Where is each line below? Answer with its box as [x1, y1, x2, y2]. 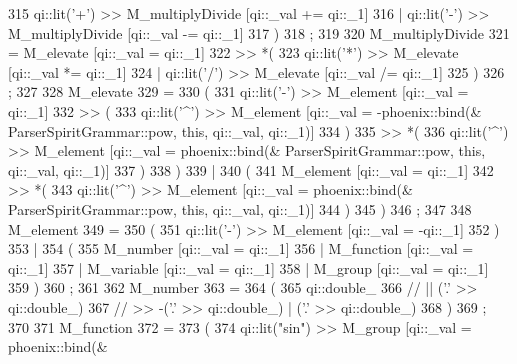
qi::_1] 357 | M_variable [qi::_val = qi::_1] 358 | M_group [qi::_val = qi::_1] [8, 257, 489, 278]
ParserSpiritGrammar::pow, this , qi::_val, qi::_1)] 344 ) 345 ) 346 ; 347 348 [8, 198, 472, 219]
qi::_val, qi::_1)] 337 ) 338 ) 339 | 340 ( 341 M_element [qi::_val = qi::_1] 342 [8, 159, 494, 180]
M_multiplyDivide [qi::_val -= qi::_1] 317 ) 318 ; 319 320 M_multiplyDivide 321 [8, 22, 510, 43]
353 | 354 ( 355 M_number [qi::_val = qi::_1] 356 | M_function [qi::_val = [8, 238, 474, 259]
